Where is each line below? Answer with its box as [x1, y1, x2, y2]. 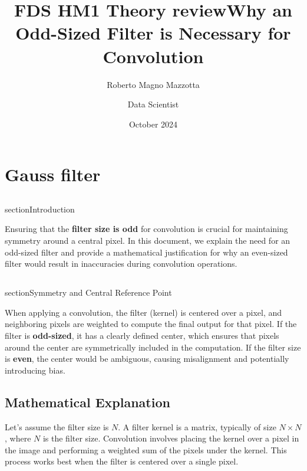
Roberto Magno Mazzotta [107, 78, 200, 90]
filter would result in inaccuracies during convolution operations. [5, 257, 237, 270]
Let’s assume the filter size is [5, 420, 109, 433]
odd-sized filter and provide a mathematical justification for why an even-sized [5, 246, 288, 258]
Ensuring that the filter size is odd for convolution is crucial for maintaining [5, 223, 288, 235]
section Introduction [5, 202, 75, 215]
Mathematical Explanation [5, 392, 170, 411]
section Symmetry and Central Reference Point [5, 286, 172, 299]
